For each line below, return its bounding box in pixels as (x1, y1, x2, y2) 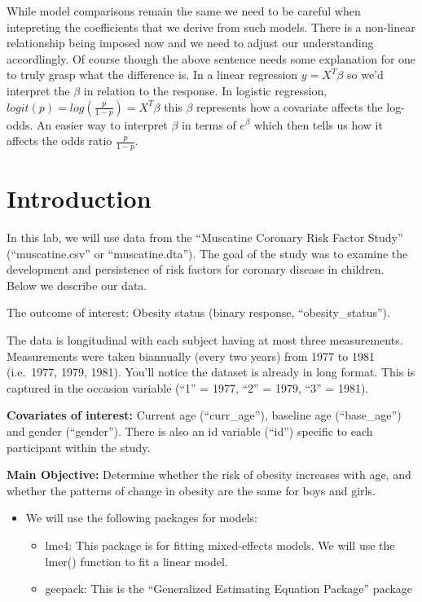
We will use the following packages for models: (25, 509, 257, 526)
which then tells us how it (253, 116, 383, 133)
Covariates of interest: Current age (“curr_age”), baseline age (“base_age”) (7, 406, 402, 424)
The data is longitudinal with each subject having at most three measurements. (7, 332, 403, 349)
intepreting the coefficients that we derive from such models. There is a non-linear (7, 18, 415, 35)
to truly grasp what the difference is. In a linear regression (7, 66, 298, 83)
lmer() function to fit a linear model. (45, 552, 228, 569)
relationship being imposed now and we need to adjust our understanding (7, 34, 374, 51)
